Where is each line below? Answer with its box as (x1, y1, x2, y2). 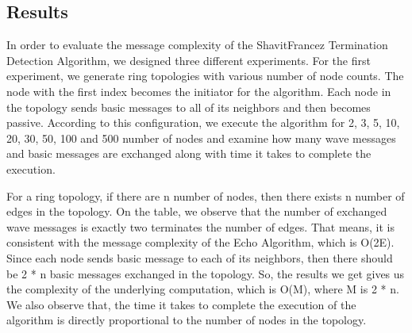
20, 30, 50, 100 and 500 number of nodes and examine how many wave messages (6, 129, 396, 146)
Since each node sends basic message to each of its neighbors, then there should (6, 249, 393, 266)
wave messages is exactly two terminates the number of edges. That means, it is (6, 218, 395, 235)
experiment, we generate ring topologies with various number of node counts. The (6, 67, 404, 84)
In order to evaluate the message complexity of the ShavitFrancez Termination (6, 36, 388, 53)
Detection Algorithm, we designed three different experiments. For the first (6, 52, 371, 68)
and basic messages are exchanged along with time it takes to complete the (6, 145, 372, 162)
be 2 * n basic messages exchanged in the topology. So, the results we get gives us (6, 265, 405, 281)
